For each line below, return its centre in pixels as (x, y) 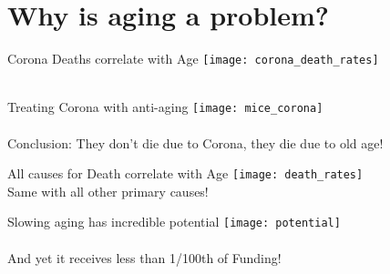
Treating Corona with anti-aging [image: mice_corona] (165, 107)
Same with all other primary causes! (108, 191)
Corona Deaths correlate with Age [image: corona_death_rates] (193, 59)
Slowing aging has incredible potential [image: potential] (174, 222)
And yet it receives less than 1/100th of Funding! (144, 257)
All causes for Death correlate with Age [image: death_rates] (185, 173)
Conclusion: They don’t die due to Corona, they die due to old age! (195, 142)
